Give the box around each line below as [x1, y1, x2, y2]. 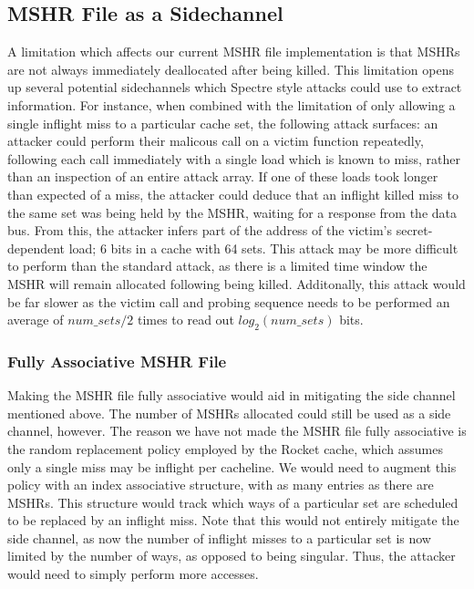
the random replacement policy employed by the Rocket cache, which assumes [7, 439, 443, 458]
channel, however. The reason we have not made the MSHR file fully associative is [7, 421, 467, 440]
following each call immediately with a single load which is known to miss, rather [7, 149, 460, 168]
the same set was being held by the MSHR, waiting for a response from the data [7, 202, 457, 222]
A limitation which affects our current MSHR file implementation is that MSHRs [7, 42, 460, 61]
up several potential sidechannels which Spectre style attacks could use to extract [7, 77, 462, 97]
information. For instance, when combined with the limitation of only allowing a [7, 95, 456, 114]
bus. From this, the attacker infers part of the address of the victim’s [7, 221, 393, 240]
